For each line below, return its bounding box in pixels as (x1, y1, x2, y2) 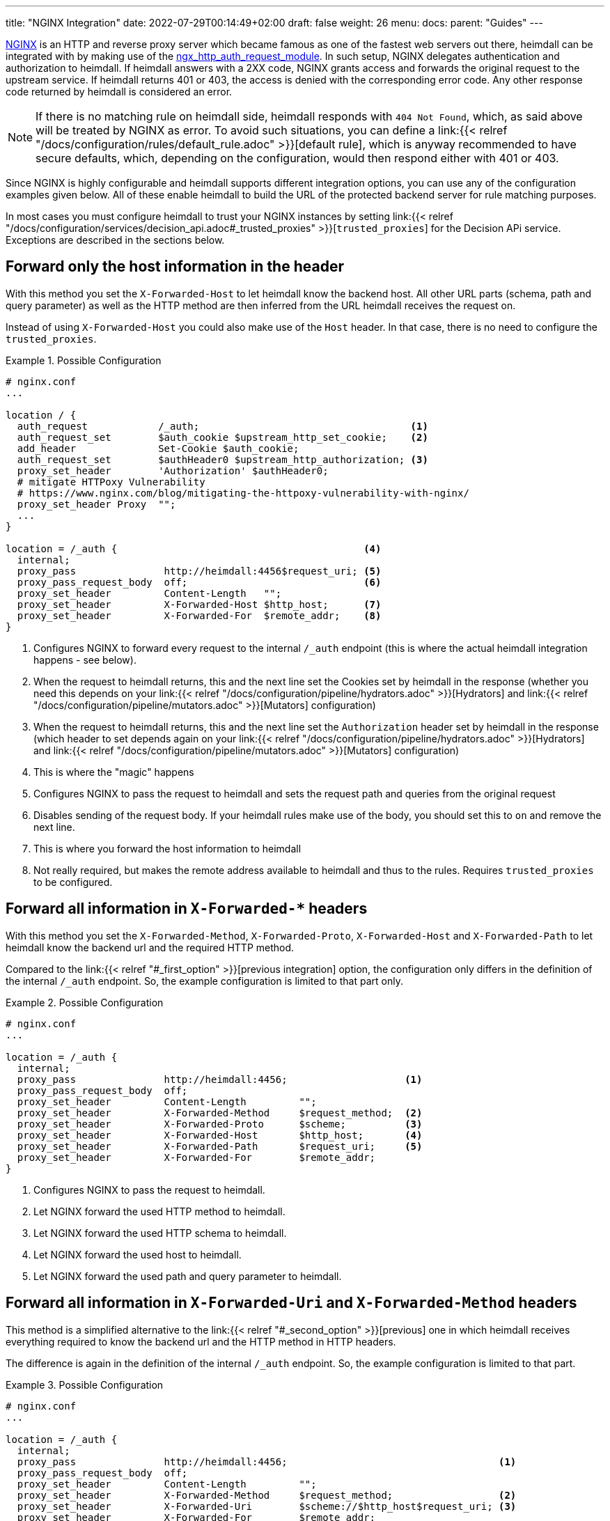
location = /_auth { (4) (6, 543, 382, 554)
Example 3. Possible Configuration (6, 1378, 164, 1391)
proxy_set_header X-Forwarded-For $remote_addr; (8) (17, 609, 382, 621)
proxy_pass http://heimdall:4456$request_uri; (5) (17, 565, 382, 577)
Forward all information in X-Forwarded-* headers (6, 900, 368, 918)
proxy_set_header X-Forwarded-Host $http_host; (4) (17, 1129, 423, 1141)
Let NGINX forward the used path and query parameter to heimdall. (33, 1270, 342, 1282)
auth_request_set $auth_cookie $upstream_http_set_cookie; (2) (17, 431, 428, 443)
